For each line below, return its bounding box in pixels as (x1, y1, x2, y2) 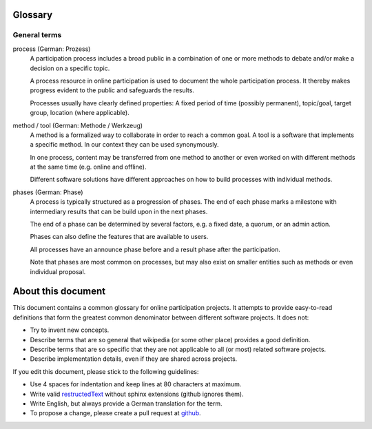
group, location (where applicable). (30, 109, 130, 117)
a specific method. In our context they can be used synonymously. (30, 140, 219, 149)
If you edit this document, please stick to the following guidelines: (12, 367, 199, 375)
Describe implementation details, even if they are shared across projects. (30, 355, 238, 363)
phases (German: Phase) (12, 188, 83, 196)
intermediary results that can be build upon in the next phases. (30, 207, 208, 216)
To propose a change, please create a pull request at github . (30, 409, 201, 417)
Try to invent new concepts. (30, 326, 110, 334)
